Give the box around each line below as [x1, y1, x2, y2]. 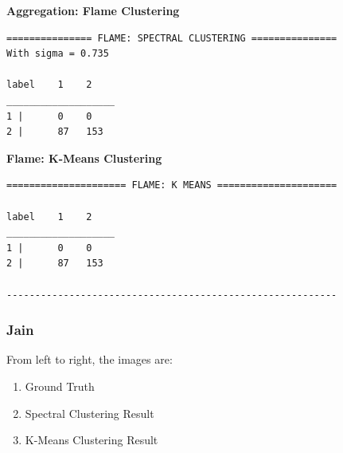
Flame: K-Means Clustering [6, 149, 162, 166]
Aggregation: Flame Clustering [6, 2, 180, 18]
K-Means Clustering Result [25, 431, 158, 448]
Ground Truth [25, 377, 95, 394]
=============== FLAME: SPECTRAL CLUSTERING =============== [6, 32, 337, 44]
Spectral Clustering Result [25, 404, 154, 421]
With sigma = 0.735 [6, 48, 109, 60]
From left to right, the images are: [6, 351, 173, 368]
